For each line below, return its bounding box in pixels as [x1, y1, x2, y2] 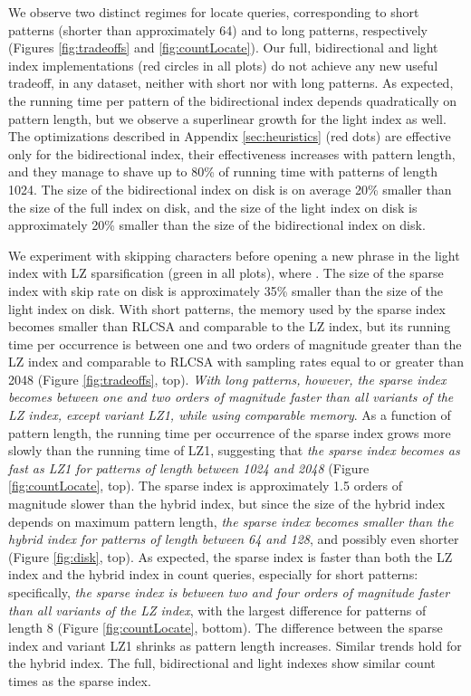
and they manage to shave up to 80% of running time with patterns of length [8, 162, 437, 181]
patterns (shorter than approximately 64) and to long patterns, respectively [8, 20, 428, 39]
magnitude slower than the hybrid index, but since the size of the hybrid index [8, 494, 446, 513]
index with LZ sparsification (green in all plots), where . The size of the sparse [8, 263, 444, 282]
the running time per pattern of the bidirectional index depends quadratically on [8, 91, 457, 110]
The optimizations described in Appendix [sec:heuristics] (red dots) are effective [8, 127, 451, 146]
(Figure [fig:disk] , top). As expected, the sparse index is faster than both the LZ [8, 547, 453, 566]
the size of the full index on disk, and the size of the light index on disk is [8, 197, 418, 216]
